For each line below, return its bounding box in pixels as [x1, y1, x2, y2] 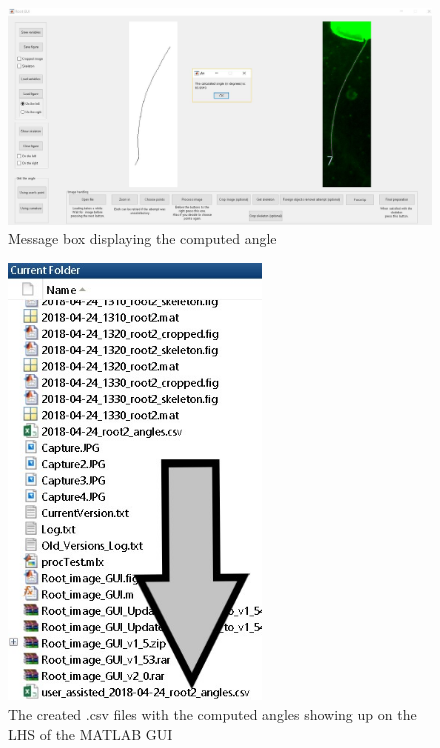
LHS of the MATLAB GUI [8, 723, 173, 744]
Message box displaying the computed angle [8, 228, 277, 249]
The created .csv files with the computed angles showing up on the [8, 703, 417, 724]
